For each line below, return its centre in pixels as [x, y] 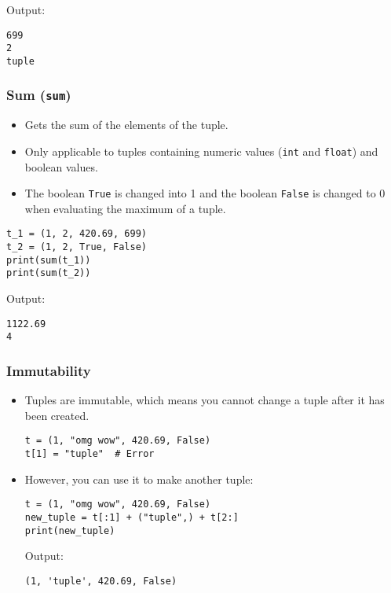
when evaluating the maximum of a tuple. [125, 208]
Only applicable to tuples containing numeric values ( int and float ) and [201, 151]
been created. [57, 415]
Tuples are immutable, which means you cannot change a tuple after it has [205, 400]
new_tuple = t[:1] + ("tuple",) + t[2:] [132, 517]
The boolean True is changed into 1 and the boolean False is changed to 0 [205, 193]
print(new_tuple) [70, 530]
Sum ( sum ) [39, 95]
